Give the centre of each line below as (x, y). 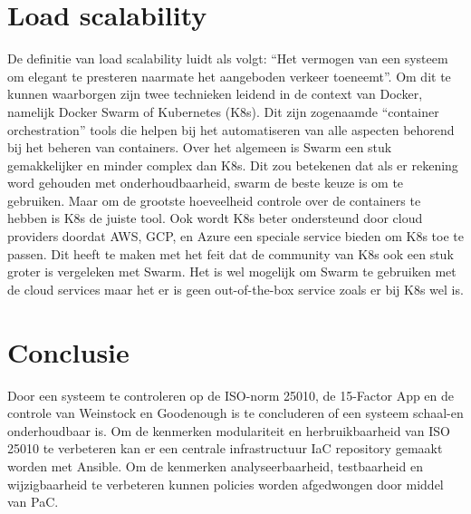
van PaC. (33, 502)
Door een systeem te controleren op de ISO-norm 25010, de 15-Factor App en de (231, 395)
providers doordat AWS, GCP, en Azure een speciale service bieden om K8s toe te (235, 236)
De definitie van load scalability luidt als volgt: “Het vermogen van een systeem (228, 58)
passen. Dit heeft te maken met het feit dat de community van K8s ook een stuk (231, 253)
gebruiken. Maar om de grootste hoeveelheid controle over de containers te (214, 200)
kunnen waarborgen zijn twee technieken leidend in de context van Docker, (215, 94)
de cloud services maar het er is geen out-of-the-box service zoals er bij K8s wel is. (235, 289)
